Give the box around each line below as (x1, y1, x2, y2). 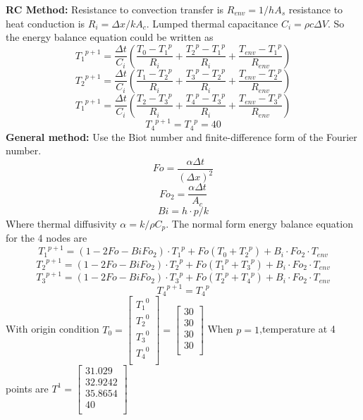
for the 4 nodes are (6, 230, 87, 245)
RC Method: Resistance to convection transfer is (6, 2, 224, 16)
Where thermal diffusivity (6, 216, 117, 230)
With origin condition (6, 321, 99, 336)
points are (6, 381, 49, 395)
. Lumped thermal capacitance (146, 16, 278, 30)
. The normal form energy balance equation (166, 216, 353, 230)
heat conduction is (6, 16, 85, 30)
